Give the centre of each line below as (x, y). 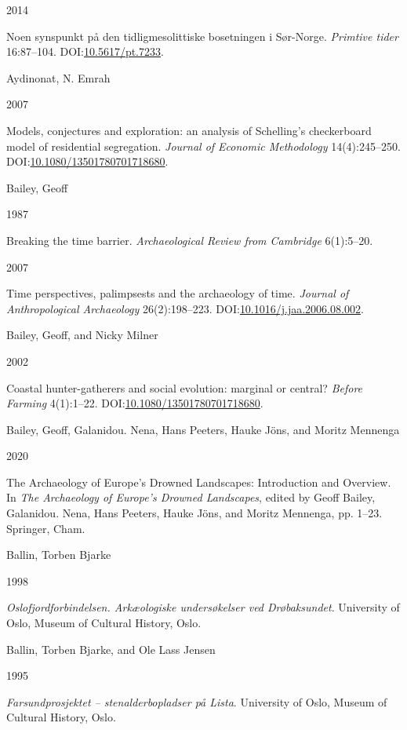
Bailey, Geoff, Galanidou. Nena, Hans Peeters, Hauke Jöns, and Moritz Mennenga (203, 429)
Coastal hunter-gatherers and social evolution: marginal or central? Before (185, 387)
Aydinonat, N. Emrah (58, 77)
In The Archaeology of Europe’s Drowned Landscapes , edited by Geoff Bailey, (191, 497)
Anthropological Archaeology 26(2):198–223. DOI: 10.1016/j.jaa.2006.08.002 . (185, 308)
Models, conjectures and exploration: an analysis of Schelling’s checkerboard (189, 130)
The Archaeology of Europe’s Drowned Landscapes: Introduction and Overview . (199, 482)
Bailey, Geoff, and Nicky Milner (82, 335)
